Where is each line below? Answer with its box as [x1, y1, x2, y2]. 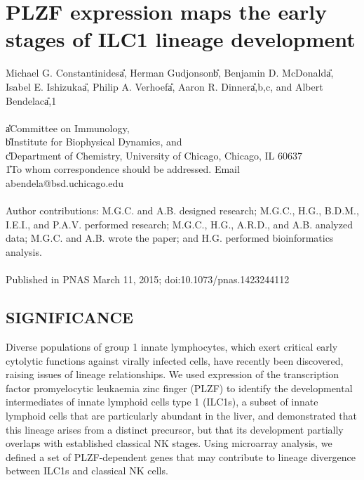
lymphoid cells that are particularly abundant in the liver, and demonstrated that [6, 408, 357, 422]
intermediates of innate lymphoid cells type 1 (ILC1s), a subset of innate [6, 394, 318, 409]
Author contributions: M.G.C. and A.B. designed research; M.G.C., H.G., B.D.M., [6, 203, 359, 218]
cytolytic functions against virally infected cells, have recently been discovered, [6, 353, 344, 368]
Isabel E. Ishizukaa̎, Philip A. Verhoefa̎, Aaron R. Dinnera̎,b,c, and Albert [6, 79, 323, 93]
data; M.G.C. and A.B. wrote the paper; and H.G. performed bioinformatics [6, 231, 334, 245]
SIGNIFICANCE [6, 306, 133, 328]
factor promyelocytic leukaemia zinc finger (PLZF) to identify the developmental [6, 380, 353, 395]
